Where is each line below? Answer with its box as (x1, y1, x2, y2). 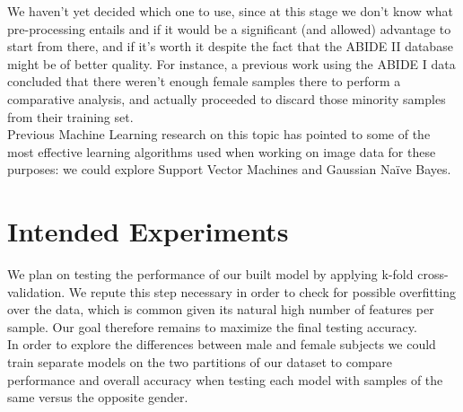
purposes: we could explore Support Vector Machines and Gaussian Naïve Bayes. (7, 160, 451, 179)
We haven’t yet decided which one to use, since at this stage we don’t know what (7, 2, 453, 20)
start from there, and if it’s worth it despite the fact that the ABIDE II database (7, 37, 453, 56)
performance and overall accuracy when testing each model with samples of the (7, 370, 443, 389)
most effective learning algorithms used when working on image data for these (7, 142, 436, 161)
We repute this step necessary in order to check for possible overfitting (68, 282, 457, 301)
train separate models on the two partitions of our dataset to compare (7, 353, 393, 372)
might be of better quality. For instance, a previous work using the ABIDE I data (7, 54, 456, 73)
